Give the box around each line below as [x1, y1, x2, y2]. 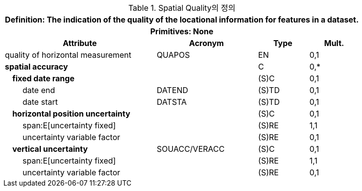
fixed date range [12, 73, 74, 83]
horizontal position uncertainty [12, 109, 130, 119]
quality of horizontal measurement [5, 50, 131, 60]
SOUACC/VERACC [156, 144, 225, 154]
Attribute [63, 38, 97, 48]
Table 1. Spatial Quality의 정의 [128, 3, 236, 13]
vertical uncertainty [12, 144, 88, 154]
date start [23, 97, 58, 107]
